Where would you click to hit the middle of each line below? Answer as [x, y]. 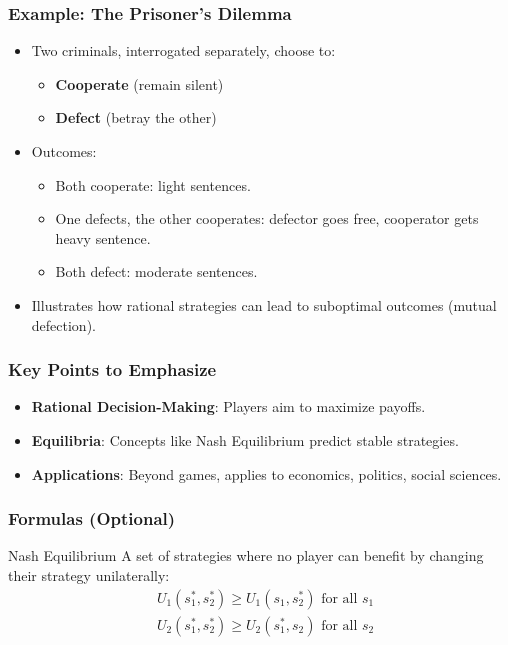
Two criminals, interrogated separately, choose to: [183, 50]
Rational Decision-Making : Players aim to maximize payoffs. [228, 406]
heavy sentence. [103, 237]
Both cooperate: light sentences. [153, 184]
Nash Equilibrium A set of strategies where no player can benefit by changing [246, 555]
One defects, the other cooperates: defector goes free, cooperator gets [267, 218]
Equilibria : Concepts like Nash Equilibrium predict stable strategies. [245, 439]
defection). [63, 324]
